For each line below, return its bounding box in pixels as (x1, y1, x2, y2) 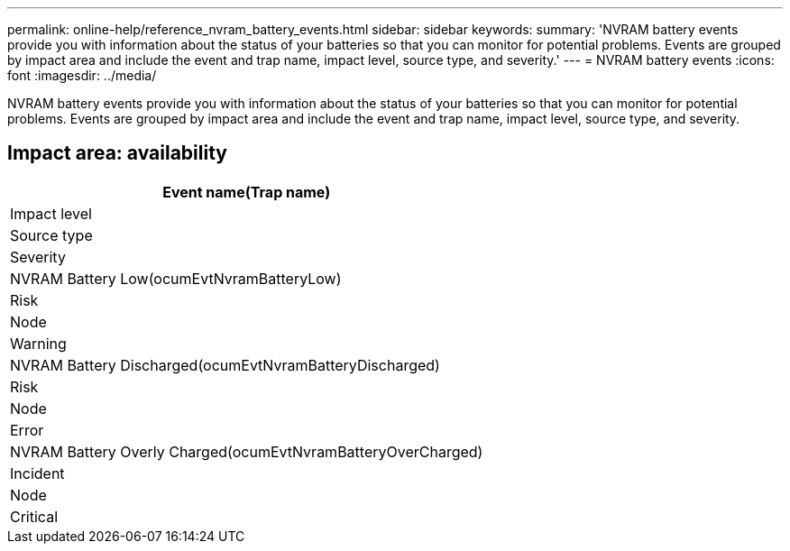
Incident (10, 464, 65, 482)
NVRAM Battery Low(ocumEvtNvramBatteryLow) (10, 269, 342, 288)
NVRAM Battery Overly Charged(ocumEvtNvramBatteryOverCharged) (10, 442, 483, 461)
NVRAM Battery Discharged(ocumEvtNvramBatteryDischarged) (10, 355, 440, 374)
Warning (10, 334, 67, 353)
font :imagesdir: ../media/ (7, 68, 157, 83)
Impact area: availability (7, 142, 227, 165)
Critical (10, 507, 59, 526)
